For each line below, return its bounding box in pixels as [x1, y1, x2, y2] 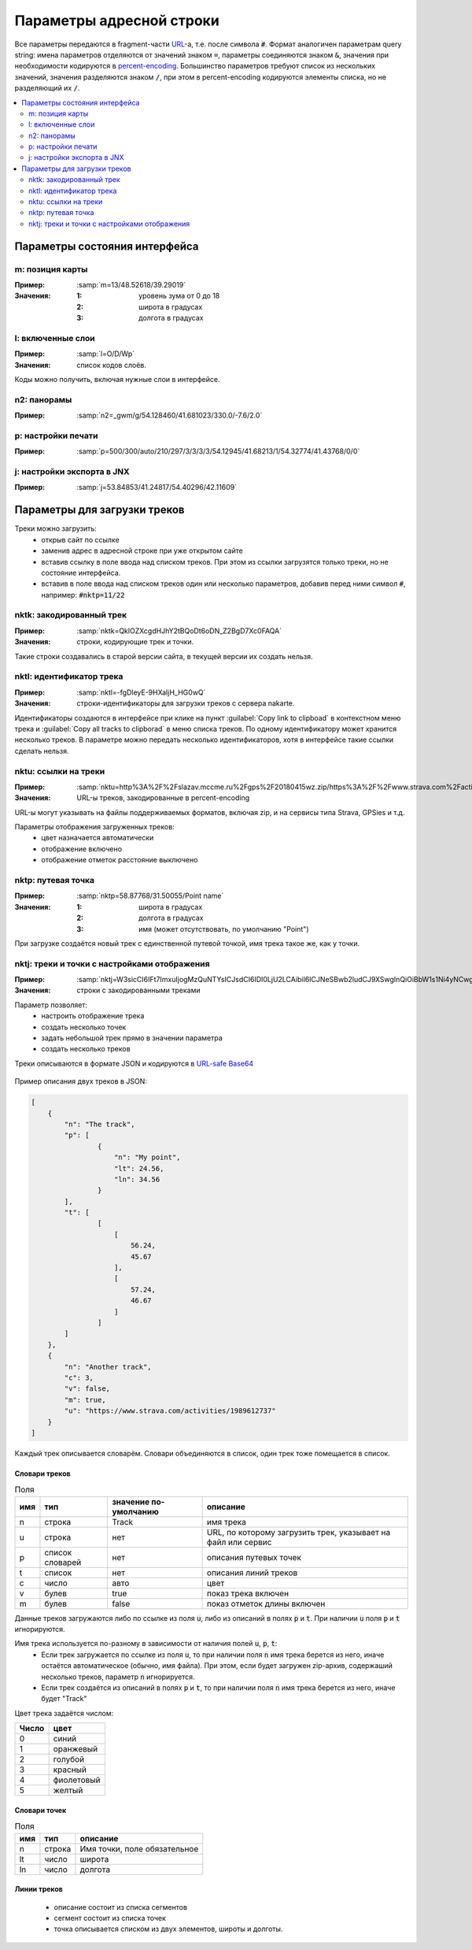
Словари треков [14, 1469, 71, 1478]
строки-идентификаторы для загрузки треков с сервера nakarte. [76, 699, 295, 708]
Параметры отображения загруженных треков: [14, 822, 175, 832]
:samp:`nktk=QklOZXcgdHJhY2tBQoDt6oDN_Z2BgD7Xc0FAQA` [76, 626, 282, 636]
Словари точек [14, 1805, 67, 1815]
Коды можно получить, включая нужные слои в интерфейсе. [14, 375, 220, 384]
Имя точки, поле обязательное [79, 1843, 199, 1854]
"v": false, [64, 1385, 110, 1393]
